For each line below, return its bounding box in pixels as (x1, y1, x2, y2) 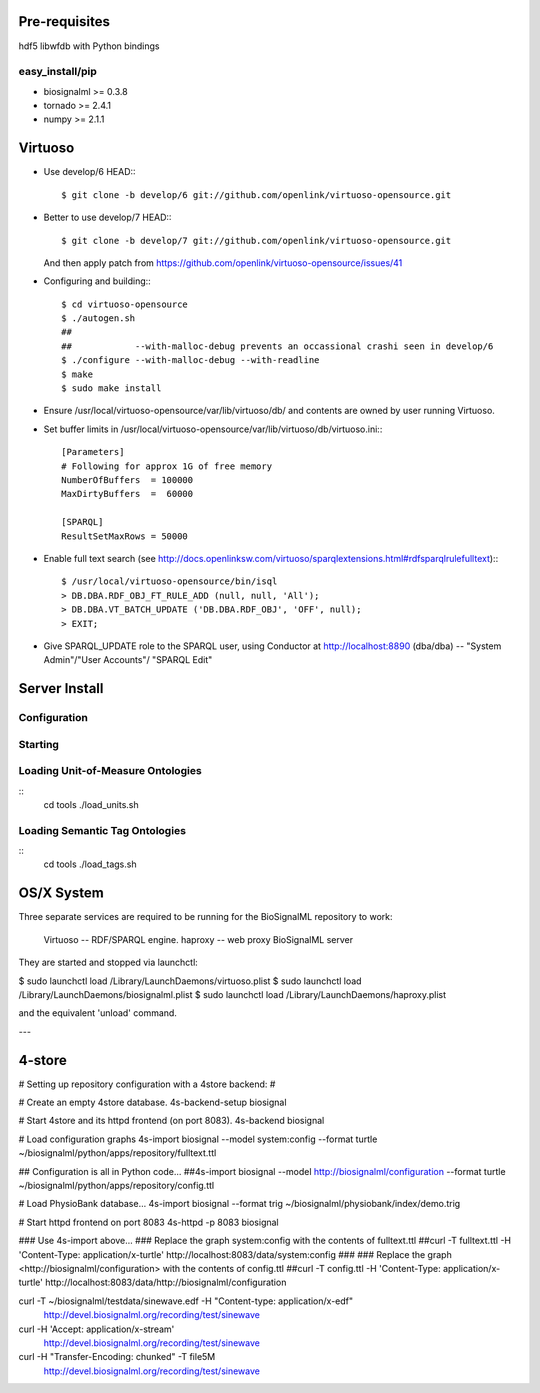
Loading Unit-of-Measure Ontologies (18, 764, 202, 778)
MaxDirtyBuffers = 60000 (61, 488, 194, 500)
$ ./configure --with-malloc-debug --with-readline (61, 355, 320, 366)
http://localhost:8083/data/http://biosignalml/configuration (45, 1276, 287, 1289)
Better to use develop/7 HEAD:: (43, 211, 172, 224)
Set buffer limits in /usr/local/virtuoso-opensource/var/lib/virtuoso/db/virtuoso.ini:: (43, 423, 383, 435)
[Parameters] (61, 446, 125, 458)
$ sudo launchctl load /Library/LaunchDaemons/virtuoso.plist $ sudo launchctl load (18, 975, 362, 987)
